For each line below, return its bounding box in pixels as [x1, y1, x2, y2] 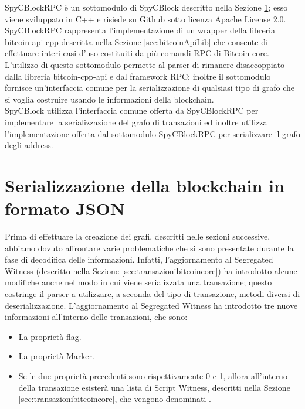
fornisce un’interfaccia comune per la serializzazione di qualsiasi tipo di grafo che [5, 81, 295, 94]
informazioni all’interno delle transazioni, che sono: [5, 311, 188, 323]
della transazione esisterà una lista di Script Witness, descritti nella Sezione [18, 381, 290, 393]
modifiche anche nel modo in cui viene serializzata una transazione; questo [5, 276, 272, 288]
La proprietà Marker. [18, 350, 94, 362]
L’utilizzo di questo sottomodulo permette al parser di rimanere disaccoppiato [5, 58, 285, 70]
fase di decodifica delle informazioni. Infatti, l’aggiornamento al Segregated [5, 253, 273, 265]
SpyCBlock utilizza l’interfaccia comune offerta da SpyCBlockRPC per [5, 104, 259, 117]
